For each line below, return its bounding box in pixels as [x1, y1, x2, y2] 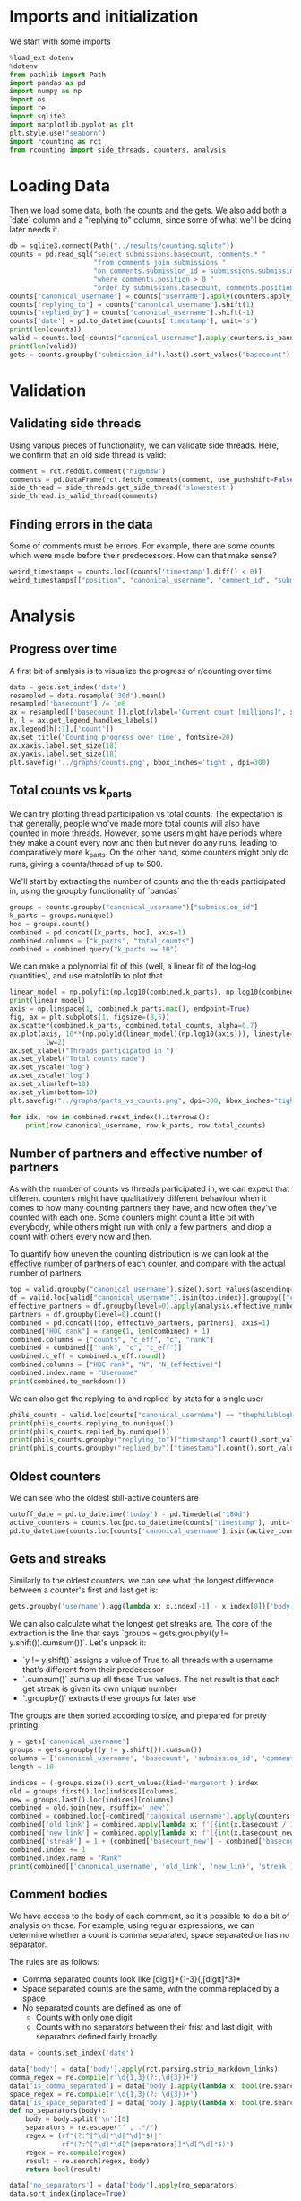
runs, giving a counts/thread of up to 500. [9, 859, 164, 870]
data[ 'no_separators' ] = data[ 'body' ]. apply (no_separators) [9, 2181, 239, 2190]
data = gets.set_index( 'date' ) [9, 682, 126, 692]
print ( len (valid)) [9, 341, 78, 351]
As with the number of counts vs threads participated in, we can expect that [9, 1183, 290, 1195]
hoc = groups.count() [9, 919, 90, 928]
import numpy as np [9, 87, 82, 96]
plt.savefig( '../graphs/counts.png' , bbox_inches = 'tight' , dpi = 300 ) [9, 758, 271, 767]
